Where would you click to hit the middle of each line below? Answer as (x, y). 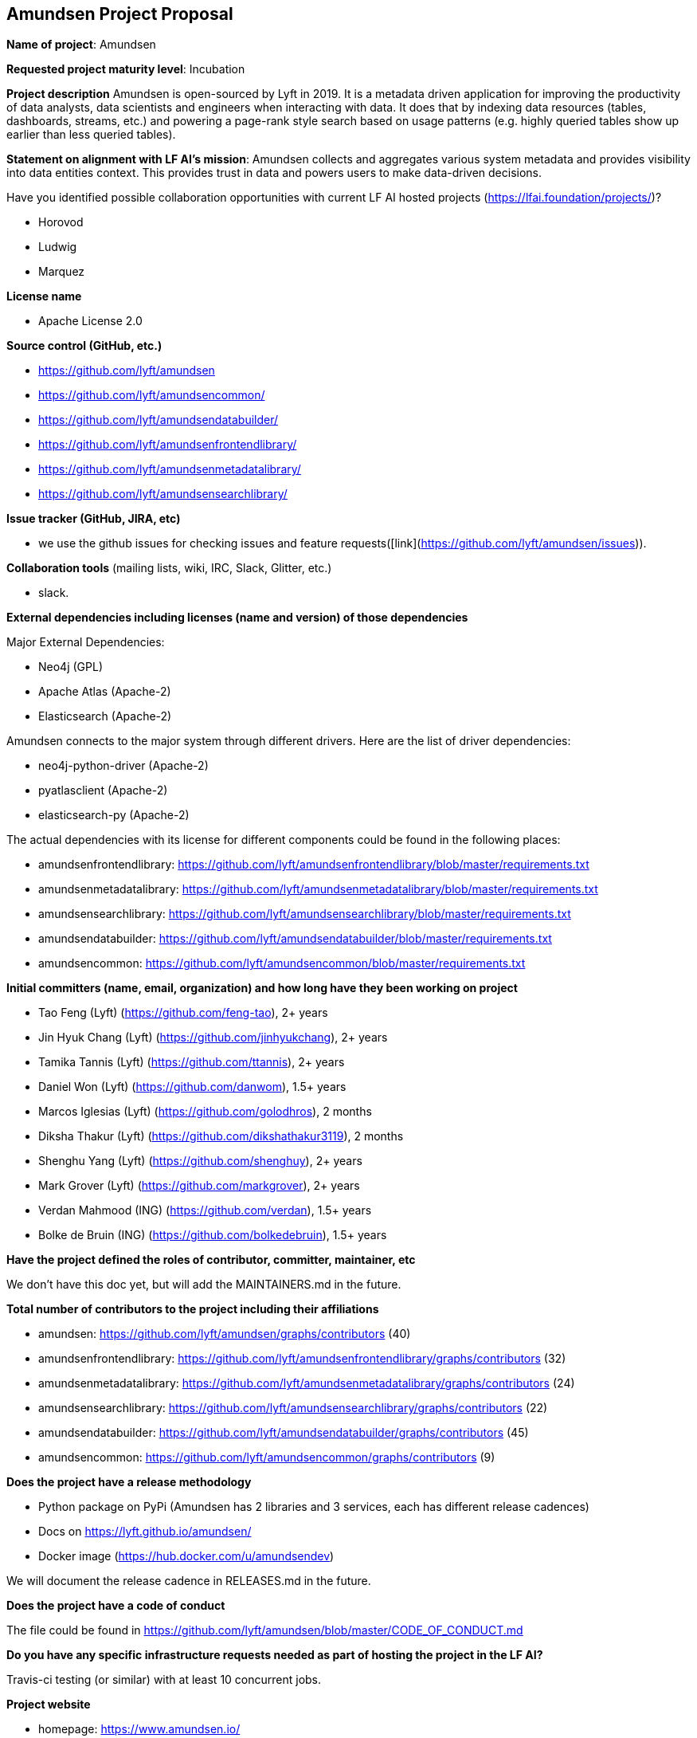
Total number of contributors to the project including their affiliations (193, 1309)
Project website (49, 1705)
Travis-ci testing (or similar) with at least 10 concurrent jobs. (164, 1680)
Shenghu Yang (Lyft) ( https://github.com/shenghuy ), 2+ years (200, 1161)
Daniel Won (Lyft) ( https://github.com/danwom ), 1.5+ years (192, 1087)
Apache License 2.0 (90, 321)
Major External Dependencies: (86, 642)
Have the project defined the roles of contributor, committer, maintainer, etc (211, 1260)
